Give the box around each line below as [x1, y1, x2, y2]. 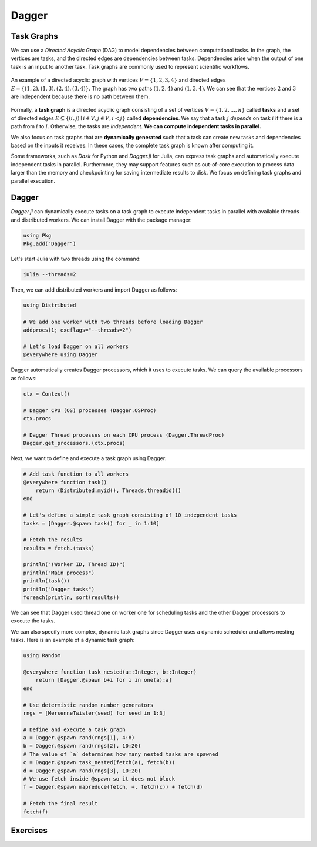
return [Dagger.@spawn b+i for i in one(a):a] [35, 677, 173, 684]
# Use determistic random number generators [23, 701, 154, 708]
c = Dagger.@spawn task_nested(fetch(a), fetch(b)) [23, 759, 176, 766]
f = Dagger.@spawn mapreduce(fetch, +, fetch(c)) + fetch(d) [23, 784, 203, 791]
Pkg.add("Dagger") [23, 240, 76, 247]
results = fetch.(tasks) [23, 544, 95, 551]
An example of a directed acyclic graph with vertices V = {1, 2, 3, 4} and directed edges [11, 76, 226, 83]
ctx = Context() [23, 390, 70, 397]
